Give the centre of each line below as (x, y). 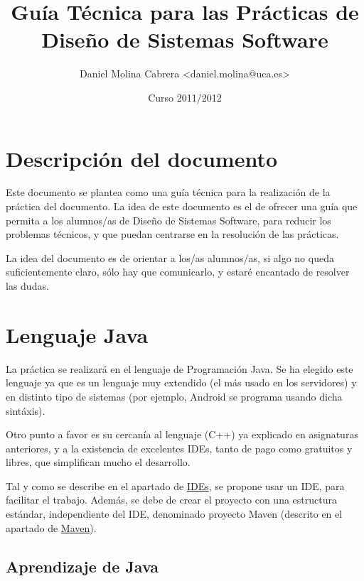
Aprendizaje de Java (82, 566)
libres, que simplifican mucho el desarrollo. (98, 462)
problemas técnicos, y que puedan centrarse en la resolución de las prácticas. (172, 234)
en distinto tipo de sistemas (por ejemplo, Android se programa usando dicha (174, 396)
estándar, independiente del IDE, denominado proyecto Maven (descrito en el (174, 514)
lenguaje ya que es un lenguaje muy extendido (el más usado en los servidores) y (181, 382)
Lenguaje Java (77, 334)
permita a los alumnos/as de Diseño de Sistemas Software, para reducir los (168, 220)
